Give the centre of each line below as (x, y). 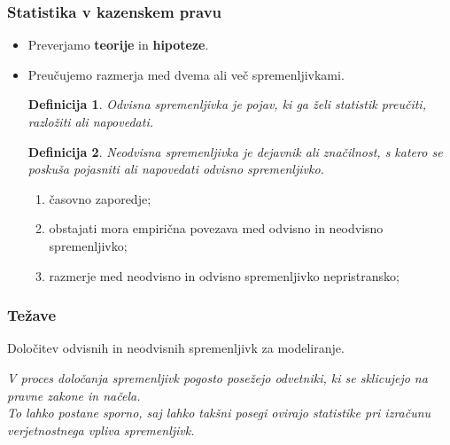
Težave (32, 315)
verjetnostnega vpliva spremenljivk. (101, 429)
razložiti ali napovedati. (90, 121)
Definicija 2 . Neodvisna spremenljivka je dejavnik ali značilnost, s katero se (235, 151)
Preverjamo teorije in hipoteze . (118, 45)
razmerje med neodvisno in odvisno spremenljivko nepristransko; (224, 275)
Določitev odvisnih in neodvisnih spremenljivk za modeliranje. (176, 348)
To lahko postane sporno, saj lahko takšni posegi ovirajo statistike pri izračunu (219, 413)
